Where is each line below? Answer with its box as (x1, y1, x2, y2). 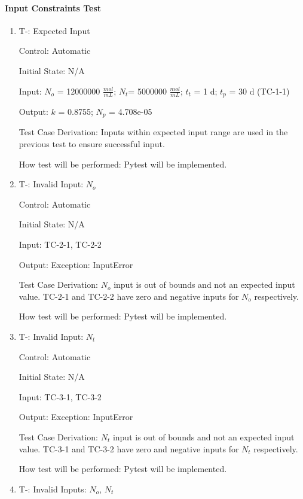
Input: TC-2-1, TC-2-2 (19, 238, 102, 251)
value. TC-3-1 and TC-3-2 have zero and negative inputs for (19, 442, 239, 455)
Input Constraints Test (5, 1, 102, 14)
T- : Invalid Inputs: (19, 482, 87, 495)
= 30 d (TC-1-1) (229, 84, 290, 97)
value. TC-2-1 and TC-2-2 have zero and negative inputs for (19, 290, 239, 302)
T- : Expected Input (19, 24, 90, 36)
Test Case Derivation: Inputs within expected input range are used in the (19, 126, 288, 138)
